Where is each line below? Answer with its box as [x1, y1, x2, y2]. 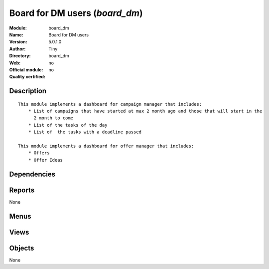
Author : [9, 45, 26, 52]
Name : [9, 31, 23, 37]
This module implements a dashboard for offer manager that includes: [18, 143, 194, 149]
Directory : [9, 53, 31, 59]
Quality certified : [9, 74, 46, 80]
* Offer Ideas [28, 157, 63, 163]
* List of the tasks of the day [28, 122, 108, 128]
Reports [9, 186, 35, 194]
